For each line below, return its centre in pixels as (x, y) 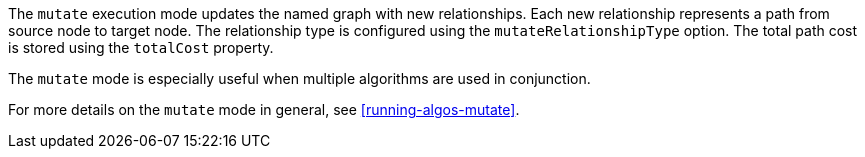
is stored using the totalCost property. (141, 47)
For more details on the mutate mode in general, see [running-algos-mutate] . (264, 109)
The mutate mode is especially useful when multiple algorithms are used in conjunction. (299, 78)
